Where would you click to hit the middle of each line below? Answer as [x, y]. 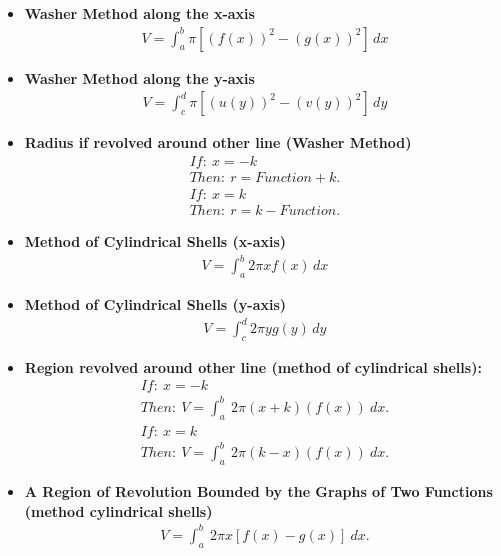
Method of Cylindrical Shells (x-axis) [155, 240]
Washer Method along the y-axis [139, 77]
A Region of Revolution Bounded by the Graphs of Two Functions [258, 491]
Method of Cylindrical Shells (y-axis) [155, 303]
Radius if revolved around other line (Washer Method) [218, 142]
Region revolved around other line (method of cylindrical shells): [253, 366]
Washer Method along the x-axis [139, 13]
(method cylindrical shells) [118, 510]
